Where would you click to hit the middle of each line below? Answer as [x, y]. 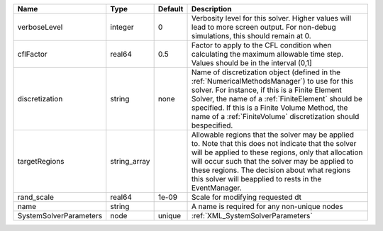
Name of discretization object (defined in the [266, 72]
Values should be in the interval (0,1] [251, 63]
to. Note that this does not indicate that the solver [274, 143]
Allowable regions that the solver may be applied [273, 135]
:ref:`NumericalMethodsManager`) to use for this [272, 81]
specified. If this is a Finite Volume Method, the [270, 108]
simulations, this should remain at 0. [251, 36]
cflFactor [32, 54]
